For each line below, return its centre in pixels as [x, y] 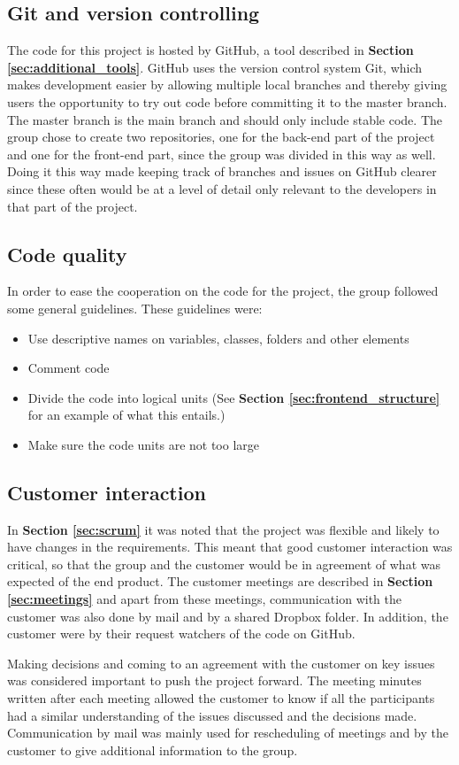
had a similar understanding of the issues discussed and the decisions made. [212, 715]
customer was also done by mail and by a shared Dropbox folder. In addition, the [228, 616]
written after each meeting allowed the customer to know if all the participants [221, 698]
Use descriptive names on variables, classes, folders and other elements [218, 338]
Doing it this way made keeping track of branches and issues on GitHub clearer [222, 171]
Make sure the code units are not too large [143, 444]
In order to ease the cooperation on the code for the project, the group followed [223, 291]
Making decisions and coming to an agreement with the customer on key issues [221, 663]
